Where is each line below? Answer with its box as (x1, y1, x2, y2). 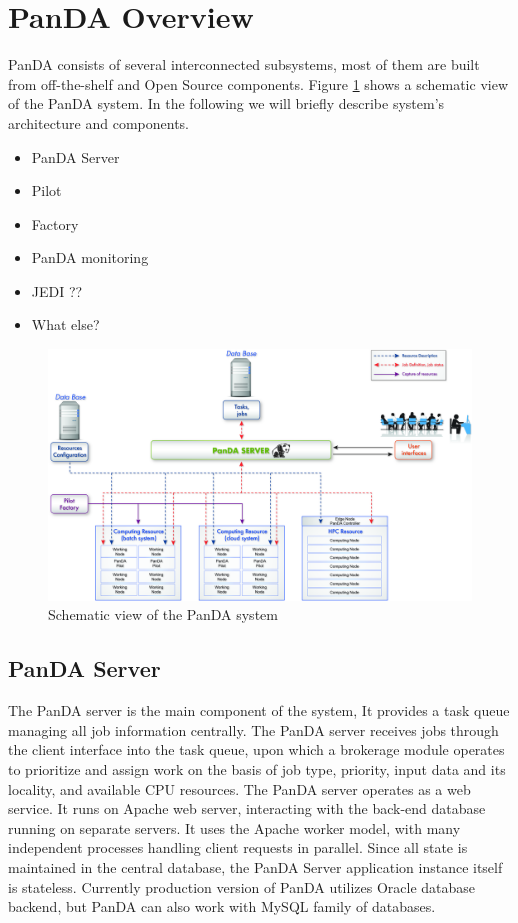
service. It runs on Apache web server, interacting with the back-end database (8, 798, 486, 819)
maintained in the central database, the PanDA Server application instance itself (8, 856, 503, 877)
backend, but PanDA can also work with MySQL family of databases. (8, 896, 436, 917)
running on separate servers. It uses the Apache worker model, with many (8, 817, 461, 838)
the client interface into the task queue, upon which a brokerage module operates (8, 739, 505, 760)
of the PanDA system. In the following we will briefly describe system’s (8, 93, 445, 114)
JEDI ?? (31, 280, 83, 301)
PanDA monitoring (31, 247, 149, 268)
